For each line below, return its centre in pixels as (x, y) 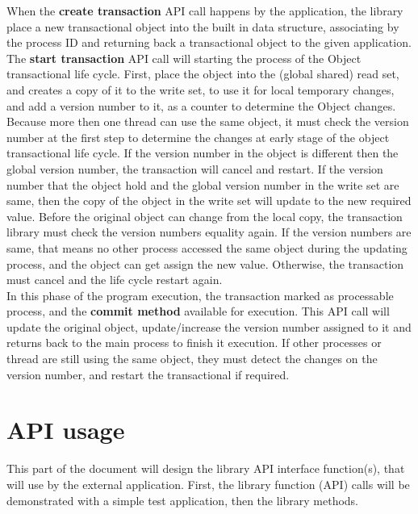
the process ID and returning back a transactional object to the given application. (209, 42)
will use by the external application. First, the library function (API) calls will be (208, 484)
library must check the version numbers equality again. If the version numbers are (209, 232)
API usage (66, 430)
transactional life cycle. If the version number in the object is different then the (203, 153)
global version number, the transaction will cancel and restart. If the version (195, 168)
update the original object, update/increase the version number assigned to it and (209, 326)
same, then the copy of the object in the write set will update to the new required (209, 201)
